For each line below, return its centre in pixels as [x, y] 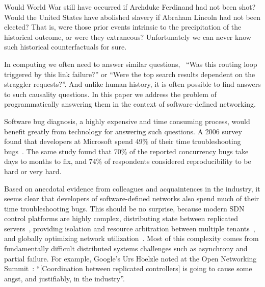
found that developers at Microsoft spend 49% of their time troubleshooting [123, 141]
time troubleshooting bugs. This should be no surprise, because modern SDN [124, 208]
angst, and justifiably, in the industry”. [64, 278]
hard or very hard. [33, 171]
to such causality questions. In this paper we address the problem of [110, 94]
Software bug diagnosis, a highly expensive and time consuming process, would [127, 121]
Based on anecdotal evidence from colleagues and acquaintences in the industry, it [132, 188]
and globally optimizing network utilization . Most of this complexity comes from [131, 238]
